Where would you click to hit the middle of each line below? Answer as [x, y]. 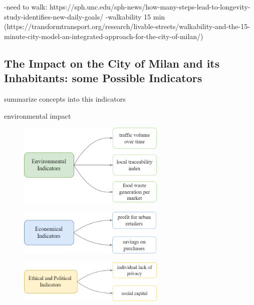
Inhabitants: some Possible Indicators [103, 78]
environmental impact [38, 115]
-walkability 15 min [135, 16]
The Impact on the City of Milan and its [112, 63]
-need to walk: [26, 7]
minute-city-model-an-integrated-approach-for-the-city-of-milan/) [104, 36]
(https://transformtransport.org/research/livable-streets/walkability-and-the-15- [127, 26]
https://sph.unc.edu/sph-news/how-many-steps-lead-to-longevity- [150, 7]
